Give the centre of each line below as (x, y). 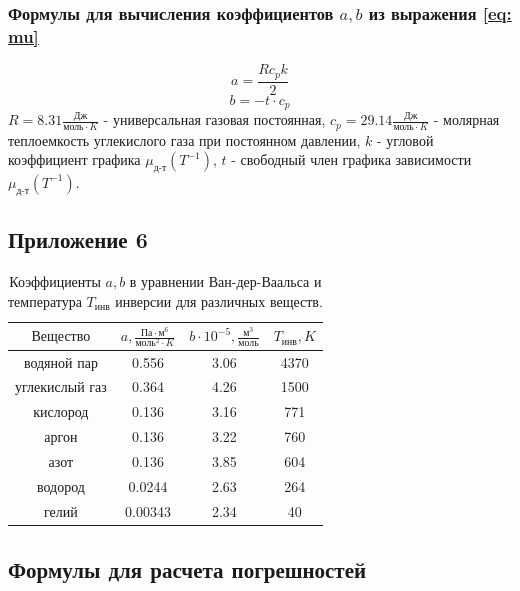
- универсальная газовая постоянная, (214, 119)
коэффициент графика (74, 159)
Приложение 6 (78, 239)
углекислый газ (61, 386)
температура (45, 300)
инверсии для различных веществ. (219, 300)
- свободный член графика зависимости (351, 159)
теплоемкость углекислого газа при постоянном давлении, (184, 139)
